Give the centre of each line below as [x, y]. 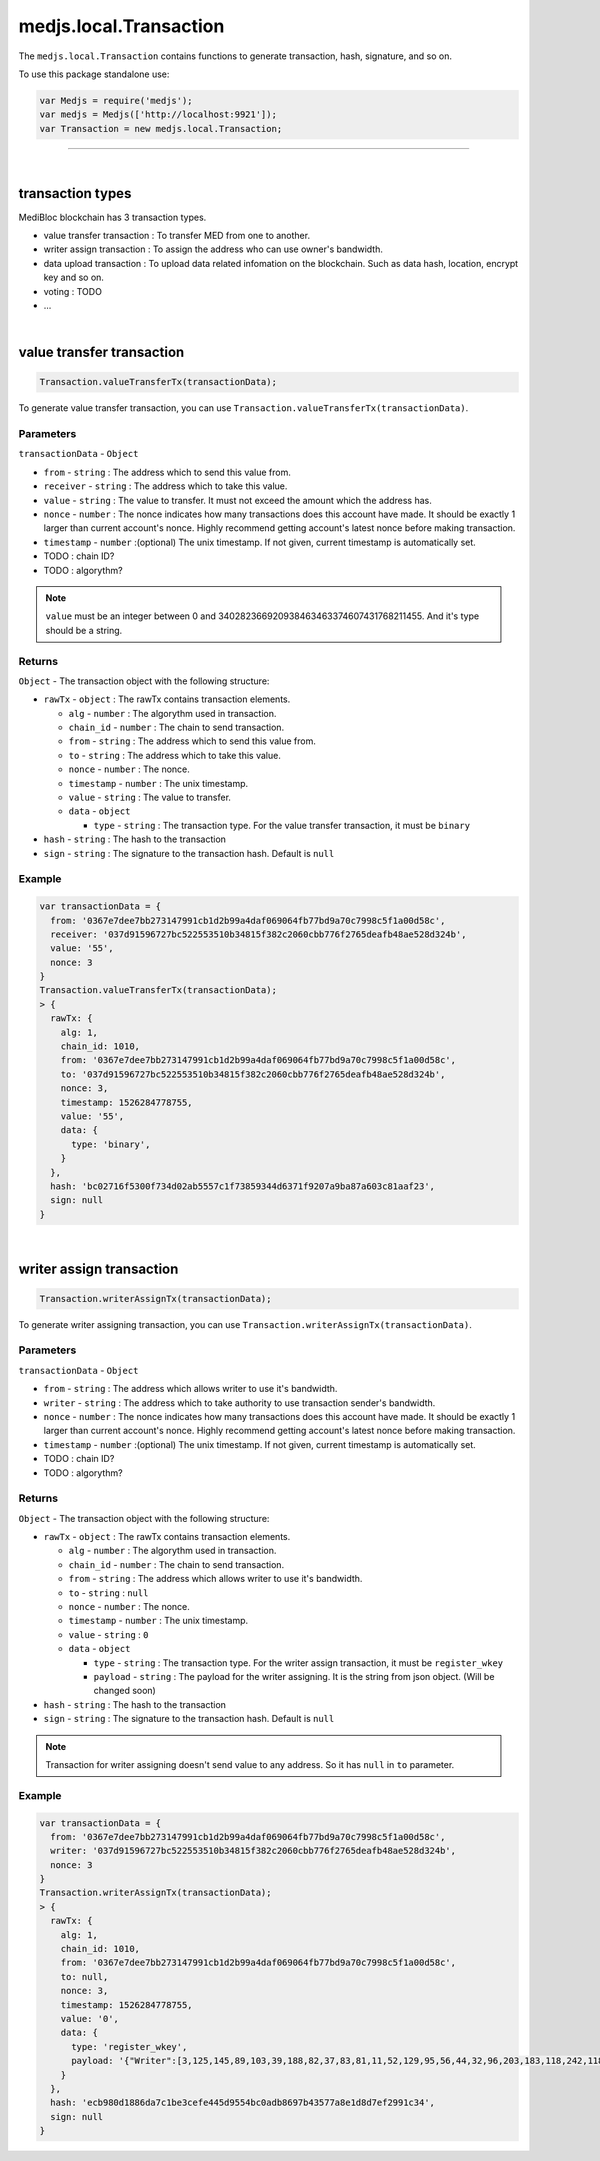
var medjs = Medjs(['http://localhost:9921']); [158, 114]
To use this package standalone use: [94, 74]
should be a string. [84, 630]
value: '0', [90, 2018]
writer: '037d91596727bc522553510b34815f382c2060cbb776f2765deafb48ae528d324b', [253, 1851]
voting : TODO [72, 291]
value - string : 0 [108, 1634]
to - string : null [108, 1592]
